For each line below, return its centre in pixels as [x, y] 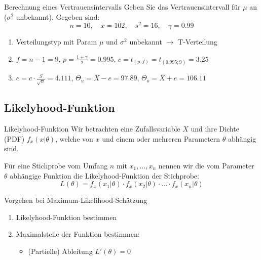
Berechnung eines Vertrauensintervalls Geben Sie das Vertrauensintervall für [122, 7]
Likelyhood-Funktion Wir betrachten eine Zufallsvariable [92, 129]
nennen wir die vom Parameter [206, 165]
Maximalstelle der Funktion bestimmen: [78, 234]
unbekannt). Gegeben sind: [58, 16]
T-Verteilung [198, 42]
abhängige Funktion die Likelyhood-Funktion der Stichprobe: [104, 175]
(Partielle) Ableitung [60, 251]
